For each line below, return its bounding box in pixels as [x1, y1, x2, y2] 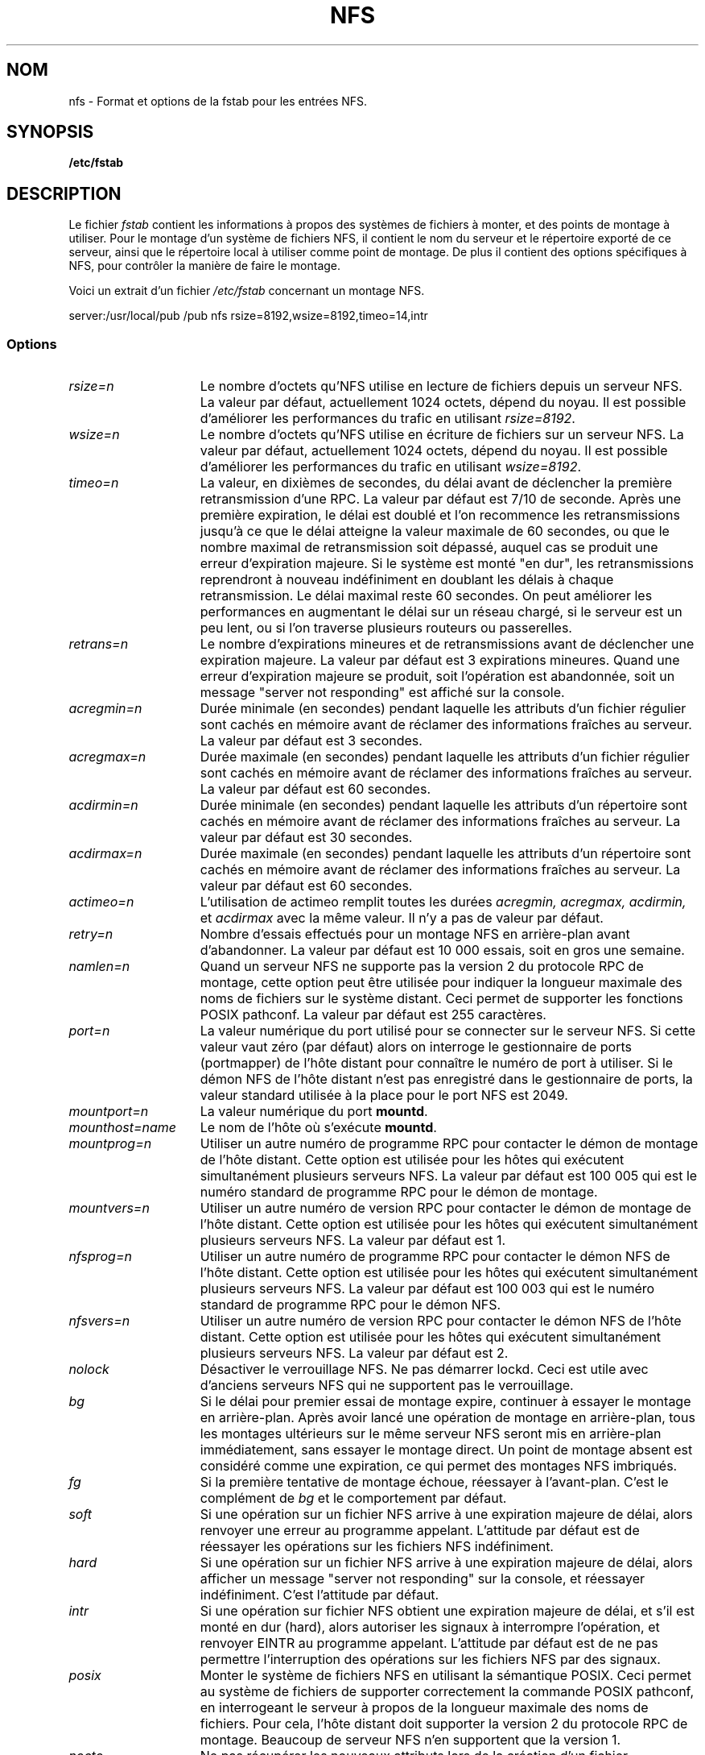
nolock [68, 1361, 109, 1378]
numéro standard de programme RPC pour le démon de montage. [200, 1184, 598, 1201]
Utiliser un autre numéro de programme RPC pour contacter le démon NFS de [200, 1248, 670, 1265]
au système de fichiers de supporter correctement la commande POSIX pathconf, [200, 1683, 695, 1700]
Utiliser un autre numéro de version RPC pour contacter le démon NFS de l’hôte [200, 1313, 682, 1330]
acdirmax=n [68, 845, 142, 862]
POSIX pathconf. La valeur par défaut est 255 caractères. [200, 1006, 546, 1023]
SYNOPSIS [6, 122, 94, 143]
